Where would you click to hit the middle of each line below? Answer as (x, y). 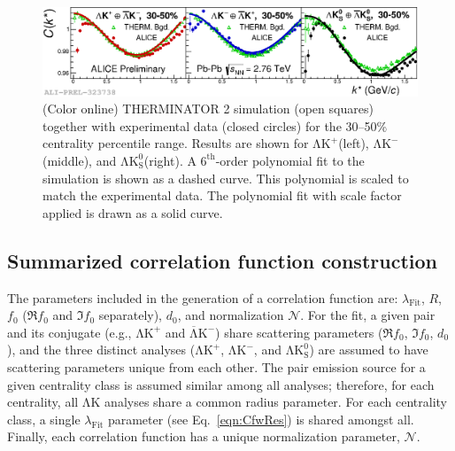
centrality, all (43, 402)
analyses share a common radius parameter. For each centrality (276, 402)
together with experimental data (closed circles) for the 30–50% (215, 125)
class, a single (44, 419)
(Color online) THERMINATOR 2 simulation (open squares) (208, 109)
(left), (354, 143)
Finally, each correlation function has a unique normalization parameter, (204, 436)
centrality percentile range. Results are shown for (176, 143)
